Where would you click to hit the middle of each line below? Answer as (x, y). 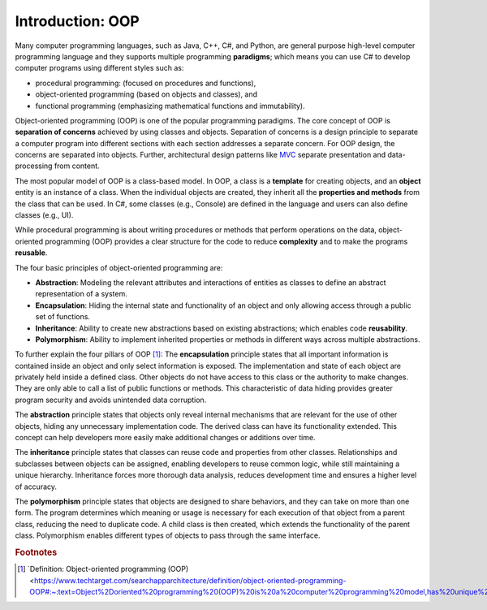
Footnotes (36, 552)
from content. (77, 166)
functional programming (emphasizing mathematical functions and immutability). (170, 106)
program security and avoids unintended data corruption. (111, 400)
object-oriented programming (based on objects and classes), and (147, 94)
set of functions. (63, 317)
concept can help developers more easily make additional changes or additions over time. (165, 438)
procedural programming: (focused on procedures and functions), (146, 83)
